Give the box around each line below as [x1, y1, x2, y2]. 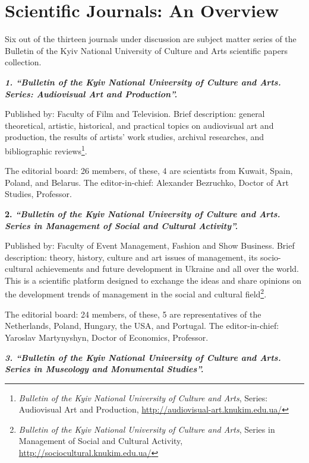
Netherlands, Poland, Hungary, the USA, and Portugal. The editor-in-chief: [5, 319, 279, 332]
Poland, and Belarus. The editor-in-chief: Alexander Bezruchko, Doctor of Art [5, 176, 289, 188]
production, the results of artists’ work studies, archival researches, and [5, 131, 264, 143]
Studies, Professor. [5, 188, 72, 200]
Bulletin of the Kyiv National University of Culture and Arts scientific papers [5, 44, 288, 56]
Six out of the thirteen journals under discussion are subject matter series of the [5, 33, 297, 45]
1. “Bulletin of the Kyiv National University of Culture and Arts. [5, 75, 281, 88]
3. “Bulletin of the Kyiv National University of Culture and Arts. [5, 351, 281, 363]
